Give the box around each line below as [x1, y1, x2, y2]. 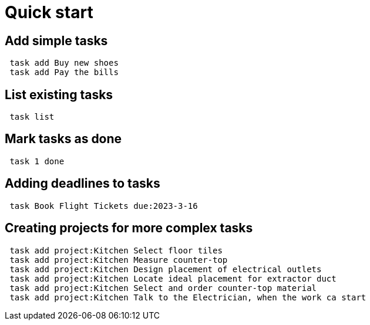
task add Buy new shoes [9, 58, 119, 68]
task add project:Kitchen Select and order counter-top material [9, 283, 317, 293]
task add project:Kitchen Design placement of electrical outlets [9, 264, 322, 274]
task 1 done [9, 156, 65, 166]
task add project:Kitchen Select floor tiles [9, 245, 223, 255]
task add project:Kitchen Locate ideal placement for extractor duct [9, 273, 337, 283]
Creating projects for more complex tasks [5, 221, 253, 236]
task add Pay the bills [9, 67, 119, 77]
